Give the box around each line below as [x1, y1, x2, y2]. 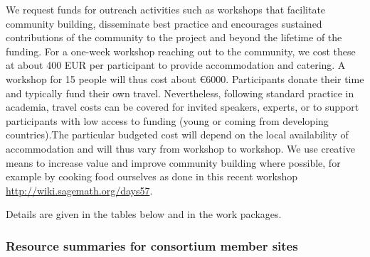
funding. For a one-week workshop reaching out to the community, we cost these [6, 43, 356, 58]
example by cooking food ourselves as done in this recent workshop [6, 169, 297, 184]
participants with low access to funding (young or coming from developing [6, 113, 329, 128]
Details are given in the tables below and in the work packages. [6, 207, 282, 222]
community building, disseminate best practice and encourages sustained [6, 16, 322, 31]
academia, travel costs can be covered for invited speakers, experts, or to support [6, 99, 359, 114]
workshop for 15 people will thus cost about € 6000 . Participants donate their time [6, 71, 364, 86]
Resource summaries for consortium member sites [6, 236, 298, 254]
